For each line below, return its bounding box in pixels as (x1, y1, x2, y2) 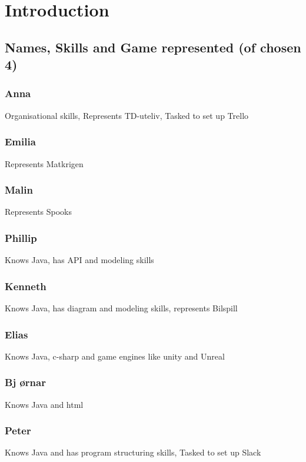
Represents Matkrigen (5, 157, 84, 169)
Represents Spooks (5, 205, 72, 218)
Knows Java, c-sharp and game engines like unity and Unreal (5, 350, 225, 362)
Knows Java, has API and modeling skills (5, 254, 154, 266)
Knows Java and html (5, 398, 84, 410)
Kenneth (5, 278, 46, 293)
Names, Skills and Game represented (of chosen (5, 38, 301, 56)
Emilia (5, 134, 36, 149)
